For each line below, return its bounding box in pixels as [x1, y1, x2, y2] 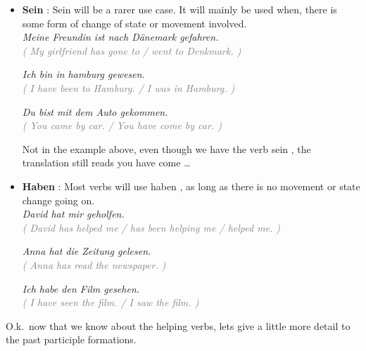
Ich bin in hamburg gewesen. [22, 67, 145, 81]
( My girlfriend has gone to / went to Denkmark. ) [22, 43, 241, 58]
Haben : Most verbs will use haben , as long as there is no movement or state [22, 178, 360, 193]
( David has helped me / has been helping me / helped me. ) [22, 220, 281, 234]
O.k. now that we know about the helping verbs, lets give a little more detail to [6, 318, 351, 333]
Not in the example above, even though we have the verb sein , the [22, 141, 311, 156]
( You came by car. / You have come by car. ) [22, 118, 222, 133]
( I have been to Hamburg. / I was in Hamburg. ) [22, 80, 235, 95]
